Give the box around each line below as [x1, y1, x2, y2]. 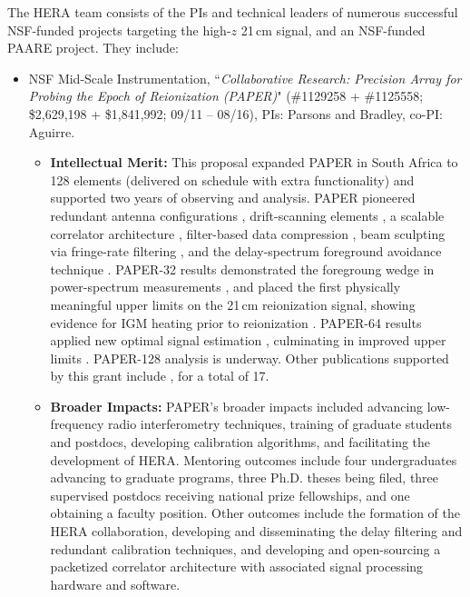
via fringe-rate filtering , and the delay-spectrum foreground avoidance [50, 242, 442, 261]
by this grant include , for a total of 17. [50, 366, 269, 385]
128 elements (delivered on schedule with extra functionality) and [50, 170, 415, 189]
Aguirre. [28, 122, 75, 141]
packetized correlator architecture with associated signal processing [50, 557, 424, 576]
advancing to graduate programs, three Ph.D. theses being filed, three [50, 468, 439, 487]
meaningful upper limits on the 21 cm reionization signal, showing [50, 294, 416, 313]
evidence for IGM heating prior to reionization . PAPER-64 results [50, 313, 422, 332]
